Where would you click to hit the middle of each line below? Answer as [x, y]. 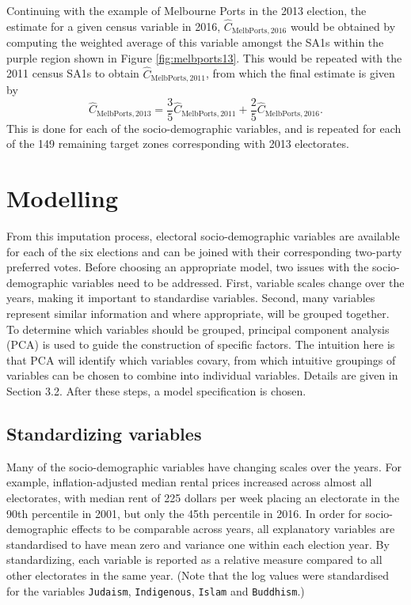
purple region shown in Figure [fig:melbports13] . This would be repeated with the [204, 57]
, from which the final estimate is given [300, 73]
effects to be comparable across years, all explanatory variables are [233, 529]
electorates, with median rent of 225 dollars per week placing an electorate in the [203, 498]
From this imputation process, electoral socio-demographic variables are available [203, 236]
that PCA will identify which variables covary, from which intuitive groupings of [201, 359]
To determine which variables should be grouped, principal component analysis [198, 329]
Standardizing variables [104, 434]
